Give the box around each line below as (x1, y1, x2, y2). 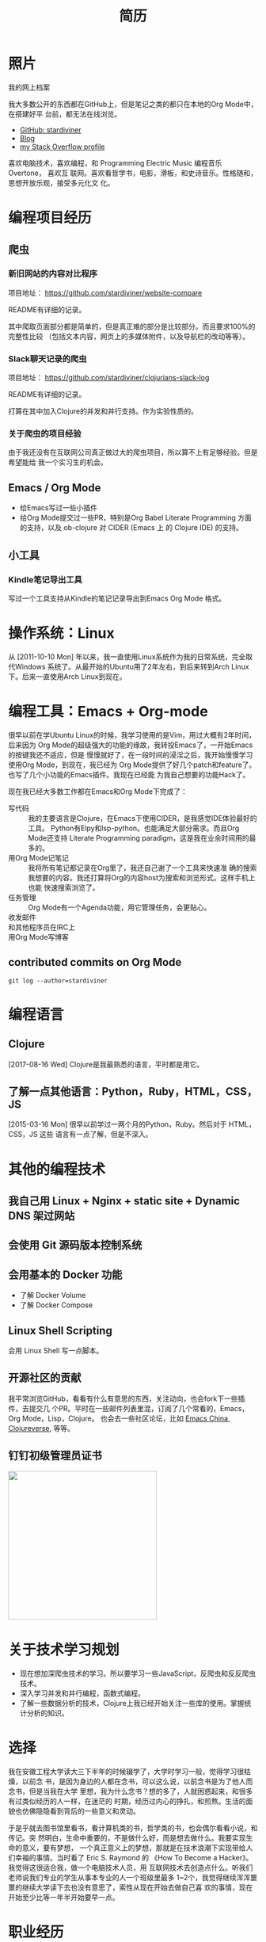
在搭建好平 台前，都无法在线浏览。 (8, 109, 121, 119)
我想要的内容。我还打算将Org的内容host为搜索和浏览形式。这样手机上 (28, 872, 256, 882)
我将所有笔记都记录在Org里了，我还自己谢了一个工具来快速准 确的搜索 (28, 863, 257, 872)
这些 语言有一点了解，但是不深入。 (39, 1130, 153, 1139)
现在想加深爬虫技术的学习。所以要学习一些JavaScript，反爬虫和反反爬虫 (19, 1669, 256, 1678)
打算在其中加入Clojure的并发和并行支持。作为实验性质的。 (8, 406, 198, 416)
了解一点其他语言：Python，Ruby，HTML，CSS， (8, 1085, 257, 1098)
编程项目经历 (8, 209, 93, 227)
